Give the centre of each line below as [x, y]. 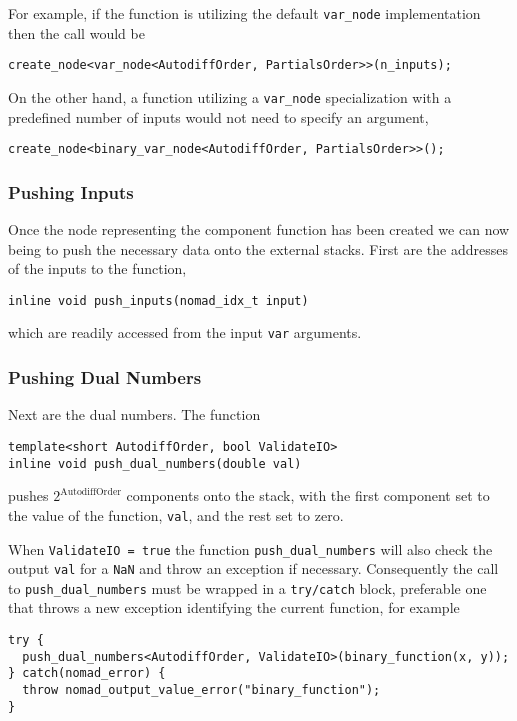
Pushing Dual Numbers [105, 377]
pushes [28, 495]
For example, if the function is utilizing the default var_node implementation [244, 13]
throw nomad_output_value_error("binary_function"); [201, 690]
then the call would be [76, 32]
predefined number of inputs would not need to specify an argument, [218, 116]
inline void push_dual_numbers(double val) [155, 463]
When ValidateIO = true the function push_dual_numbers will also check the [250, 548]
